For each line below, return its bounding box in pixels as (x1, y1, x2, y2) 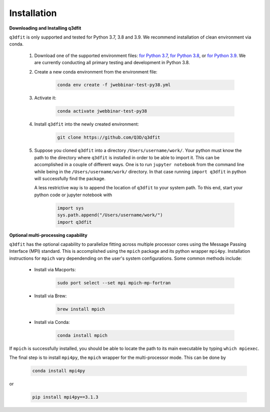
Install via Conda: (34, 319, 70, 325)
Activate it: (34, 95, 56, 101)
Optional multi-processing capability (9, 232, 87, 238)
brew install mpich (57, 306, 105, 312)
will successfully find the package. (34, 175, 106, 181)
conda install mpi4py (32, 368, 85, 374)
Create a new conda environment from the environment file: (34, 69, 157, 75)
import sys (57, 205, 84, 211)
